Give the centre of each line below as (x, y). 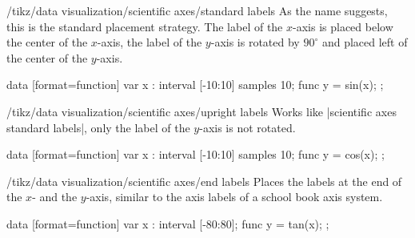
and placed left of (365, 42)
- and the (55, 197)
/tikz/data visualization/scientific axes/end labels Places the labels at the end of (204, 181)
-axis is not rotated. (247, 127)
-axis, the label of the (150, 42)
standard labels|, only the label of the (98, 127)
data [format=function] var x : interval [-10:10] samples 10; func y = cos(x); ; (196, 154)
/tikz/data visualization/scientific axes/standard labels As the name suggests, (197, 10)
